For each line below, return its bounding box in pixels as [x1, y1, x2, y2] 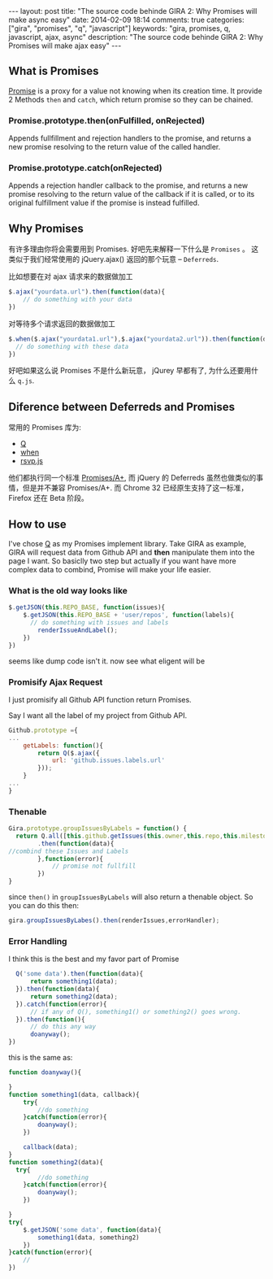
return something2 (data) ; [29, 992, 118, 1001]
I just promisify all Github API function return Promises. [8, 694, 193, 704]
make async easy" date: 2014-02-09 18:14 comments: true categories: [8, 15, 245, 24]
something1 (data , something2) [37, 1233, 140, 1242]
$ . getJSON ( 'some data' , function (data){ [23, 1225, 162, 1233]
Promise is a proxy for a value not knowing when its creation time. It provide [8, 85, 262, 95]
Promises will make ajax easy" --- [8, 41, 122, 50]
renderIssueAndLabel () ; [37, 626, 118, 635]
